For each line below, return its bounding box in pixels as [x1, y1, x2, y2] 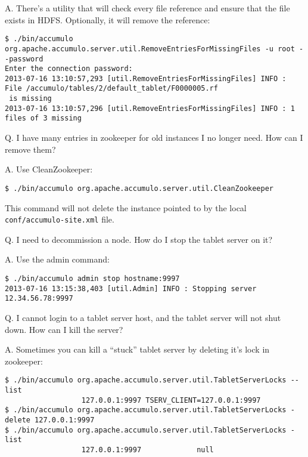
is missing [9, 94, 52, 103]
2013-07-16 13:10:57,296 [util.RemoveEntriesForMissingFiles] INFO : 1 [5, 104, 295, 113]
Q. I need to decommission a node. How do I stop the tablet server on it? [5, 233, 273, 245]
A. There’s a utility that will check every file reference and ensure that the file [5, 2, 290, 14]
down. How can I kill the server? [5, 323, 123, 335]
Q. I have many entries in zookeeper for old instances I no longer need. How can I [5, 131, 303, 144]
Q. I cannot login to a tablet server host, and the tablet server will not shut [5, 311, 281, 323]
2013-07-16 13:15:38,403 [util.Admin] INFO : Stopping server [5, 284, 257, 293]
